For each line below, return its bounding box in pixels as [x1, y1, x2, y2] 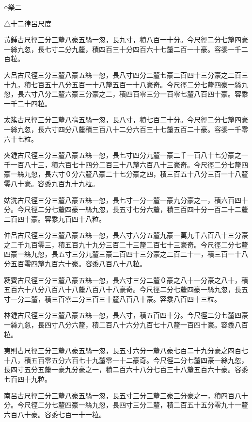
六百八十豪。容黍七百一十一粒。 [4, 409, 106, 419]
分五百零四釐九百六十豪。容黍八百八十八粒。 [4, 259, 146, 269]
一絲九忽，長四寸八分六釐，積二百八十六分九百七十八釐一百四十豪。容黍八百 [4, 320, 248, 330]
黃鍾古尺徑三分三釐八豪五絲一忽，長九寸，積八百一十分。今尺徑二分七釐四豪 [4, 34, 248, 45]
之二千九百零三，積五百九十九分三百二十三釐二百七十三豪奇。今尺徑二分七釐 [4, 239, 248, 249]
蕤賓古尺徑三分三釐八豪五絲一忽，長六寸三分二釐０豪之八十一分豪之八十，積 [4, 275, 248, 285]
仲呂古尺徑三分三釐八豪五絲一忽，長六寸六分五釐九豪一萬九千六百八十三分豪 [4, 230, 248, 240]
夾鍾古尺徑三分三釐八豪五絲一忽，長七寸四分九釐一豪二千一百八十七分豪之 [4, 150, 241, 160]
